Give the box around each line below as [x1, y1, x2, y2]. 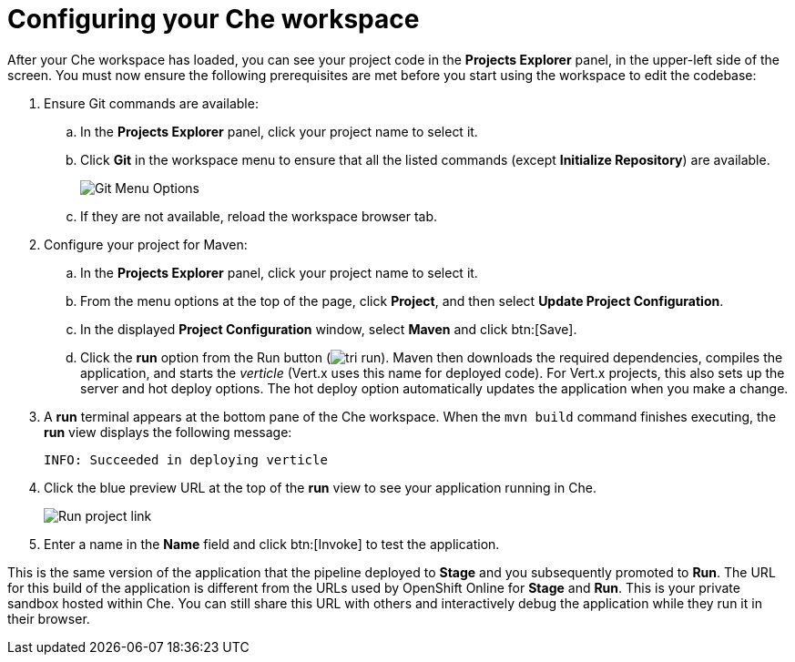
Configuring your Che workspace [7, 4, 420, 35]
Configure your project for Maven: [44, 236, 248, 252]
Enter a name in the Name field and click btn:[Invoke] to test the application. [44, 535, 500, 552]
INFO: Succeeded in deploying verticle [44, 452, 328, 467]
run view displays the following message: [44, 423, 292, 440]
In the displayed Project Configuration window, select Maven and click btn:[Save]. [80, 321, 577, 337]
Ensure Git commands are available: [44, 95, 259, 111]
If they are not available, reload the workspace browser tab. [80, 208, 438, 224]
